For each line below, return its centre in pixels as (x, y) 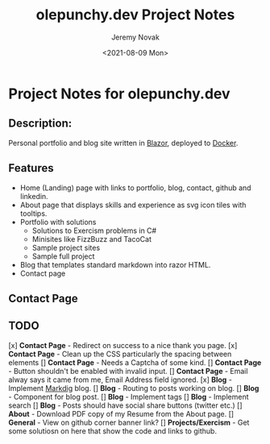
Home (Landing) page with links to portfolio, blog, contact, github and (135, 188)
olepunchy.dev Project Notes (135, 15)
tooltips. (33, 213)
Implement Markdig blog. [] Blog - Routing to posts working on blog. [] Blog (134, 388)
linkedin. (34, 196)
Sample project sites (66, 247)
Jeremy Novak (135, 37)
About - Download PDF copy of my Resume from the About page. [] (121, 413)
